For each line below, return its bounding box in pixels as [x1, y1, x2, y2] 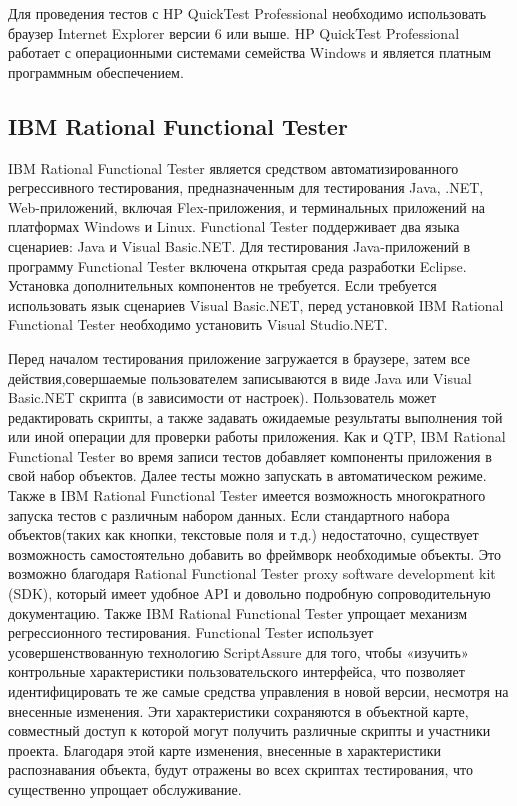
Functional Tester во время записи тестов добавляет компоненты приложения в [8, 445, 492, 466]
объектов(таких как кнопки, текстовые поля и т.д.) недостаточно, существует [8, 524, 479, 545]
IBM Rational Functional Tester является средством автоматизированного [8, 157, 459, 178]
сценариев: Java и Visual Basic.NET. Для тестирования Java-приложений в [8, 235, 471, 256]
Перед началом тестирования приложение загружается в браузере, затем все [8, 347, 470, 368]
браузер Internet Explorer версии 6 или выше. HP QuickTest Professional [8, 22, 460, 43]
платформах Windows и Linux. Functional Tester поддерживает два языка [8, 216, 460, 237]
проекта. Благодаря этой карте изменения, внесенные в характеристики [8, 739, 441, 760]
